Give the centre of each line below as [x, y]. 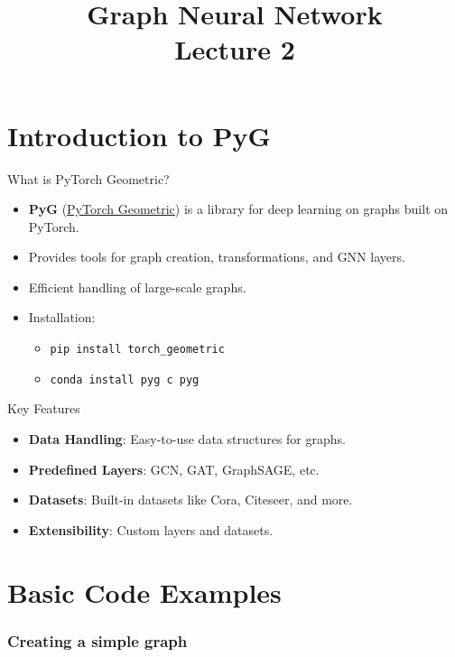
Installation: [62, 317]
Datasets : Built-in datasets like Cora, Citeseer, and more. [190, 500]
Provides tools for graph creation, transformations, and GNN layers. [217, 257]
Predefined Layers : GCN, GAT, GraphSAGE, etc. [174, 469]
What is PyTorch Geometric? [88, 178]
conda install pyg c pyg [125, 379]
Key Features [44, 408]
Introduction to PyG [139, 135]
